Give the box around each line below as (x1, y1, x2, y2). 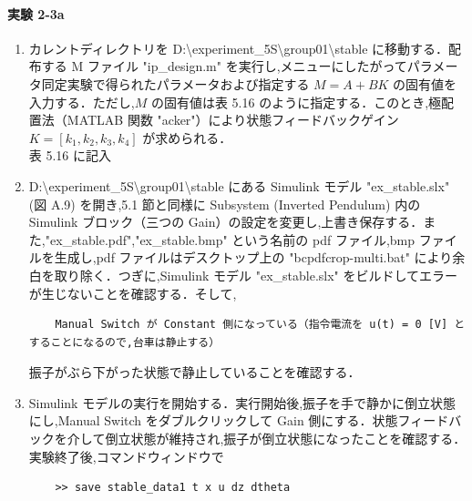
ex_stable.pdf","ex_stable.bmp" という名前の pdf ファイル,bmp (49, 230, 416, 249)
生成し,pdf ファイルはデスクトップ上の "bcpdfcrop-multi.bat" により (54, 248, 453, 267)
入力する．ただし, (28, 92, 135, 111)
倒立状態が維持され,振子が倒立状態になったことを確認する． (105, 429, 467, 448)
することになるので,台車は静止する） (28, 335, 221, 349)
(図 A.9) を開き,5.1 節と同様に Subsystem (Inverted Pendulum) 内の (28, 194, 421, 213)
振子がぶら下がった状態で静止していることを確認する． (28, 363, 361, 382)
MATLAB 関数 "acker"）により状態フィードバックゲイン (67, 110, 399, 129)
